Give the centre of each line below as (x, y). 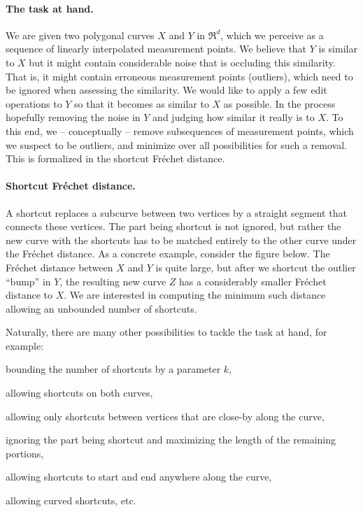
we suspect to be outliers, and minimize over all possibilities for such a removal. (176, 144)
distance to (29, 295)
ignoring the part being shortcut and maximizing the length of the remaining (171, 440)
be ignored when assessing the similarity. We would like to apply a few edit (166, 90)
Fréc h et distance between (59, 267)
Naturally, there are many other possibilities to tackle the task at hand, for (166, 332)
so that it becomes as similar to (142, 103)
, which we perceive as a (272, 35)
